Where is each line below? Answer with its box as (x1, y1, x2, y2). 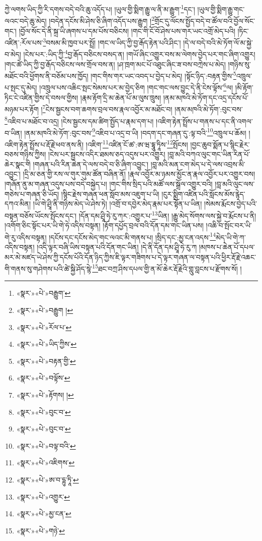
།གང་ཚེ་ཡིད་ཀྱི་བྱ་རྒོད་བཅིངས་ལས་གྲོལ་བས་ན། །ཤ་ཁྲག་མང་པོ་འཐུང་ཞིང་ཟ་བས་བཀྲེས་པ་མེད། (5, 59, 226, 69)
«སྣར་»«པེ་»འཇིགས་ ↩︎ (16, 457, 75, 468)
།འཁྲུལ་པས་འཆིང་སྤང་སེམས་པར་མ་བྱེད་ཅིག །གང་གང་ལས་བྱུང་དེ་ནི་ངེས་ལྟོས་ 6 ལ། (39, 81, 233, 93)
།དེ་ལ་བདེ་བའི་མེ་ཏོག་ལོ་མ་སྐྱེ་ (183, 37, 253, 47)
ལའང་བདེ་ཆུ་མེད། (5, 15, 47, 26)
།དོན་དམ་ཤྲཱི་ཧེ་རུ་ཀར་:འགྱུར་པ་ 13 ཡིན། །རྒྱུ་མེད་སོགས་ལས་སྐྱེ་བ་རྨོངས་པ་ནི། (78, 208, 256, 221)
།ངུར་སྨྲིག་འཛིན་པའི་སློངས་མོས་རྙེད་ (161, 188, 245, 199)
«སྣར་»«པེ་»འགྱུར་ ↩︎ (16, 491, 70, 502)
